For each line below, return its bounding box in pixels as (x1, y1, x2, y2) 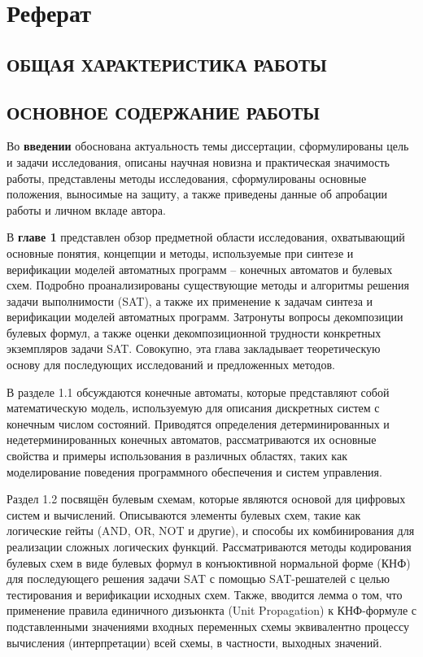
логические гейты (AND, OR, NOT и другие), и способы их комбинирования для (7, 522, 415, 539)
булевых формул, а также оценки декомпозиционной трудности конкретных (7, 324, 382, 341)
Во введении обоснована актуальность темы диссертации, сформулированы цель (7, 137, 409, 154)
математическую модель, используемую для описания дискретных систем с (7, 399, 380, 416)
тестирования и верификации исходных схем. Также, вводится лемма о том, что (7, 585, 403, 603)
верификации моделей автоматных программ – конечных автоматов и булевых (7, 260, 393, 277)
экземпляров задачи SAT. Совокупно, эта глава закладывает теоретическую (7, 340, 381, 357)
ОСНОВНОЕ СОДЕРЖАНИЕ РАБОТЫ (7, 99, 320, 124)
